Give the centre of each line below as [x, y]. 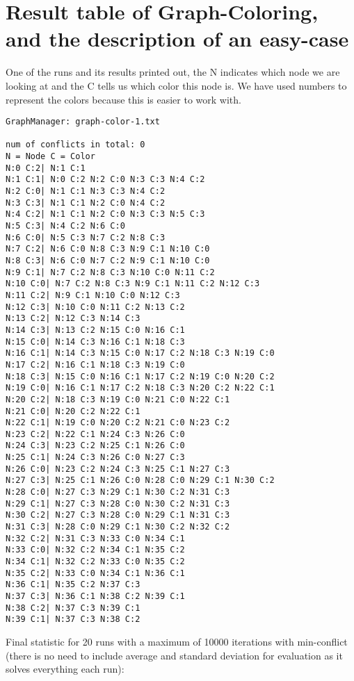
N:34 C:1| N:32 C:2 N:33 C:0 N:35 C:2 [95, 562]
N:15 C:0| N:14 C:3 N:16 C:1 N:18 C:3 [95, 342]
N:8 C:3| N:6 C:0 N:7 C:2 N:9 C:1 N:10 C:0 [108, 260]
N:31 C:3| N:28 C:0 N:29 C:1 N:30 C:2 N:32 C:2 [118, 527]
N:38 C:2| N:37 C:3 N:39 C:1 [73, 608]
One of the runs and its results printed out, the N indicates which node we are [173, 72]
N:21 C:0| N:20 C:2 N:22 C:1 [73, 411]
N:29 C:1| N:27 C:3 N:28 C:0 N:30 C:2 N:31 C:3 [118, 503]
